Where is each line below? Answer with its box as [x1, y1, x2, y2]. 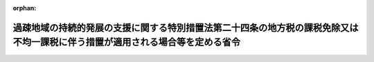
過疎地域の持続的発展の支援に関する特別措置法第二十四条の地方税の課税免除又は [12, 21, 359, 34]
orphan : [12, 4, 37, 12]
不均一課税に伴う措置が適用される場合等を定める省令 [12, 37, 240, 48]
